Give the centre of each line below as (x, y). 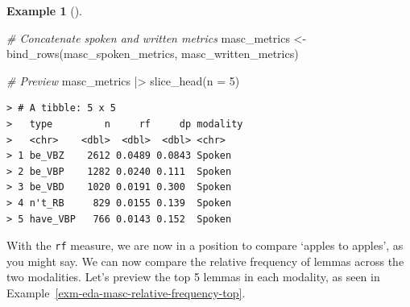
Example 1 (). (44, 10)
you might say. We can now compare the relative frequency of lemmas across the (205, 261)
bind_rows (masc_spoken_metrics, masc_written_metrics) (153, 54)
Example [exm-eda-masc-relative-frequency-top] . (126, 292)
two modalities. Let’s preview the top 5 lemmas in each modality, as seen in (193, 277)
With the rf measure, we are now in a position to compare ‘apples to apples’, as (205, 245)
